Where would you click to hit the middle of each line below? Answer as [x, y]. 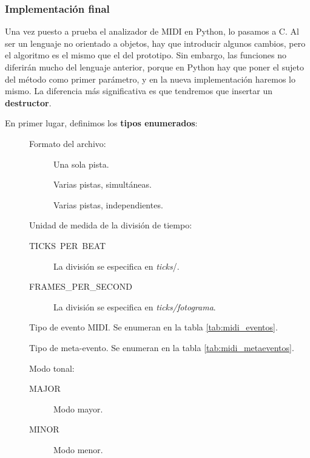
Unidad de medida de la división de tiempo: [111, 225]
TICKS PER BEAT [68, 245]
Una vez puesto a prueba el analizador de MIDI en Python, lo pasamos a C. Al [152, 31]
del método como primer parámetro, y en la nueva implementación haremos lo [150, 79]
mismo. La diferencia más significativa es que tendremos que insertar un [139, 91]
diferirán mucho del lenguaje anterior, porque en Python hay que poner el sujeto [154, 67]
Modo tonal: [52, 368]
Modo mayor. [78, 408]
